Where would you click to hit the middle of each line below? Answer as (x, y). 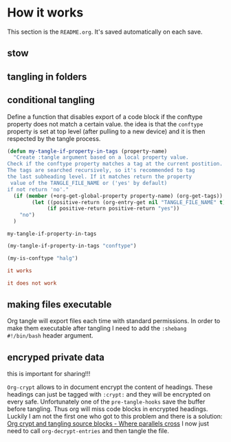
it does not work (32, 283)
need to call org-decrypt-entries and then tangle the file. (88, 431)
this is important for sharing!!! (49, 374)
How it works (45, 13)
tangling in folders (47, 77)
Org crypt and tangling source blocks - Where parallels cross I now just (108, 423)
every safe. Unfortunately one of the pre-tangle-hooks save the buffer (106, 402)
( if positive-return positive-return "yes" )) (113, 209)
